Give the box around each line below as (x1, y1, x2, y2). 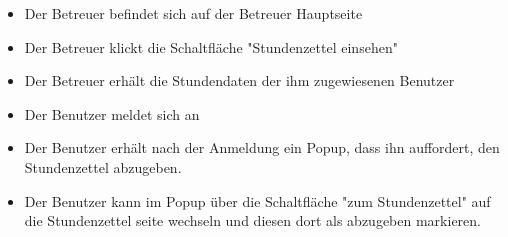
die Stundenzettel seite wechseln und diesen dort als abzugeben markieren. (24, 210, 481, 231)
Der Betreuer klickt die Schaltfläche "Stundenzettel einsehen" (24, 36, 398, 57)
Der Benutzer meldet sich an (24, 103, 200, 124)
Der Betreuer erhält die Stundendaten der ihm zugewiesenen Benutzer (24, 70, 455, 91)
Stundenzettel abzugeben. (24, 156, 182, 177)
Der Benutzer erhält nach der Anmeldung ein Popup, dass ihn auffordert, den (24, 137, 500, 158)
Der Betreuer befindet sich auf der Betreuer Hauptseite (24, 3, 363, 23)
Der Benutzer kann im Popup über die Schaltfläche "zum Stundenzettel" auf (24, 190, 491, 211)
